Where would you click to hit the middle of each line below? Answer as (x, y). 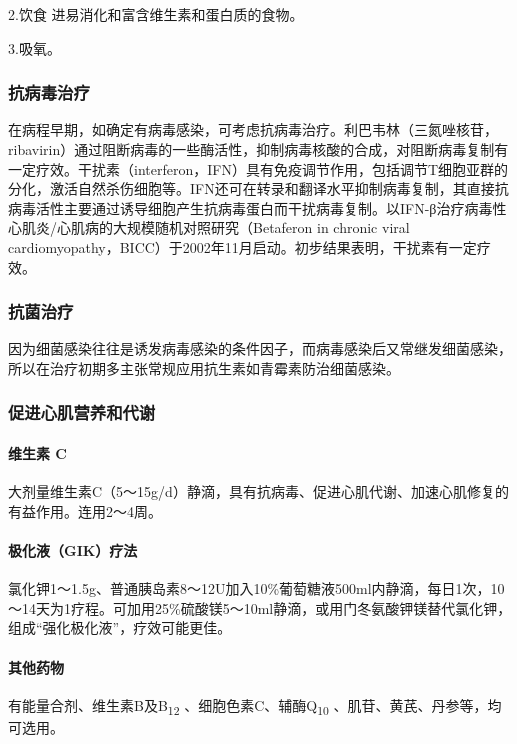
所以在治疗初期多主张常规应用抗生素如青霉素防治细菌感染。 (204, 367)
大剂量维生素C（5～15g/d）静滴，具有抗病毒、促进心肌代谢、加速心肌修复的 (258, 491)
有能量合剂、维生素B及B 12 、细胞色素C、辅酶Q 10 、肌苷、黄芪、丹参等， (248, 706)
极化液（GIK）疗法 (73, 549)
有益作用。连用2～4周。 (85, 510)
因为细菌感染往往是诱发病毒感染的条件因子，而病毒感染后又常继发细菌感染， (260, 348)
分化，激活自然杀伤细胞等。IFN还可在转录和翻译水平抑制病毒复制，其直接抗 (258, 188)
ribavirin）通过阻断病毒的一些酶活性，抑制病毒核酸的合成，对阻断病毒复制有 (258, 149)
